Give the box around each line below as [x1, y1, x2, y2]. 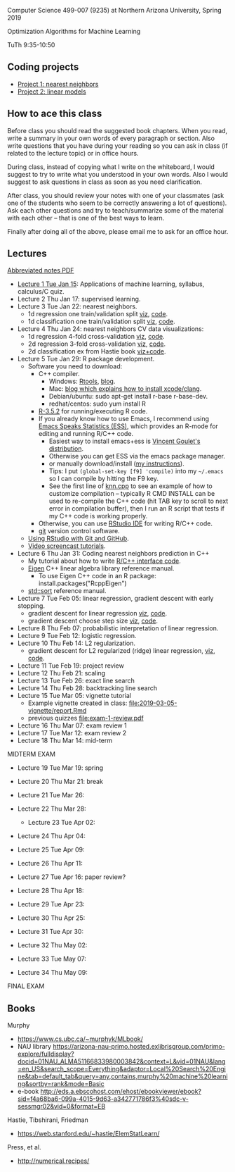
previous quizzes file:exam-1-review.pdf [27, 714, 144, 723]
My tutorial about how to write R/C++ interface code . [27, 556, 181, 566]
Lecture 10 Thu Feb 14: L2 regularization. [17, 639, 135, 647]
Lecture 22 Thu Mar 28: [17, 804, 86, 813]
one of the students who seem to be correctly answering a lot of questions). [7, 199, 227, 207]
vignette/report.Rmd [27, 706, 87, 715]
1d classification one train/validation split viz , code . [27, 317, 175, 326]
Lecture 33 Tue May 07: [17, 954, 86, 964]
